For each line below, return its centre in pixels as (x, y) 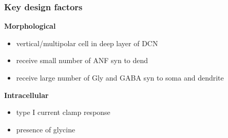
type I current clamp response (63, 112)
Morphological (30, 26)
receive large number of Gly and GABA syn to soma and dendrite (120, 77)
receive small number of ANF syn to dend (82, 60)
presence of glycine (46, 129)
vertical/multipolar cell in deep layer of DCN (87, 43)
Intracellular (26, 95)
